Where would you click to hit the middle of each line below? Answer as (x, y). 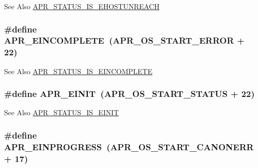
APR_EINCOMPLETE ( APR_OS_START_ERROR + (124, 40)
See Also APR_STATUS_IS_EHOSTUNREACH (82, 6)
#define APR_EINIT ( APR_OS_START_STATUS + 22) (130, 94)
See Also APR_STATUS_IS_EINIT (61, 112)
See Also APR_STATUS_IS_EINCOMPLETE (78, 71)
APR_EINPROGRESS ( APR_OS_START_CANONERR (129, 146)
